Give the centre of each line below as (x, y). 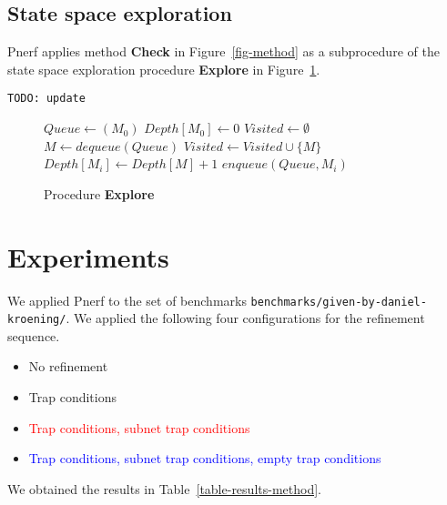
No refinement (68, 366)
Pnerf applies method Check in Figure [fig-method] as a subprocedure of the (223, 51)
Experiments (88, 256)
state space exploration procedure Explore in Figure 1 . (164, 69)
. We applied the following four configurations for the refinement (245, 318)
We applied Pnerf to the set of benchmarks (127, 300)
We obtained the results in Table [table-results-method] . (164, 488)
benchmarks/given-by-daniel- (339, 302)
